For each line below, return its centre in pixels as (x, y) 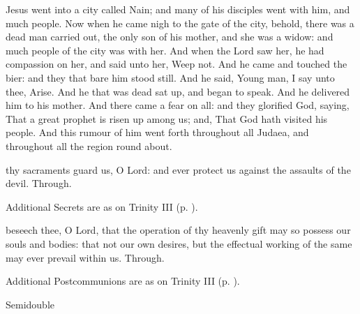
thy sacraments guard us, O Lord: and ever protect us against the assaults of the (178, 169)
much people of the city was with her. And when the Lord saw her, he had (165, 50)
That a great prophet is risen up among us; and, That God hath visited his (167, 118)
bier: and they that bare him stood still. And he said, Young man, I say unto (170, 77)
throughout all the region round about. (89, 145)
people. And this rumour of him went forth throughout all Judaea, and (157, 132)
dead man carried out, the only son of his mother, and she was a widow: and (170, 37)
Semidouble (30, 304)
